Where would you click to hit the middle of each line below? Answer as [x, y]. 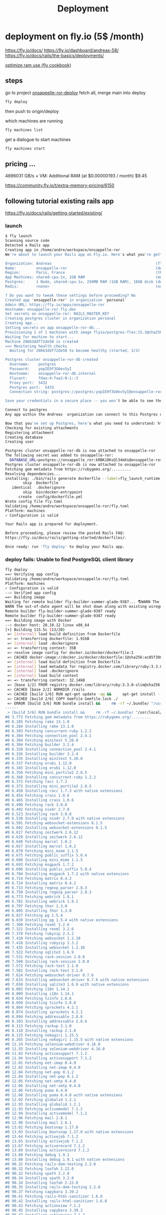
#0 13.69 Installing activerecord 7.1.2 [47, 1151]
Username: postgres [33, 364]
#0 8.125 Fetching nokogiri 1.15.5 [42, 1035]
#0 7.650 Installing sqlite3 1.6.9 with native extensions [67, 984]
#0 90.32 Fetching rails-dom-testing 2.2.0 [51, 1164]
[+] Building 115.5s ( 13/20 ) [35, 630]
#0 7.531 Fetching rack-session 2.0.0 [45, 957]
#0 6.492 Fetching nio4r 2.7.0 [37, 809]
